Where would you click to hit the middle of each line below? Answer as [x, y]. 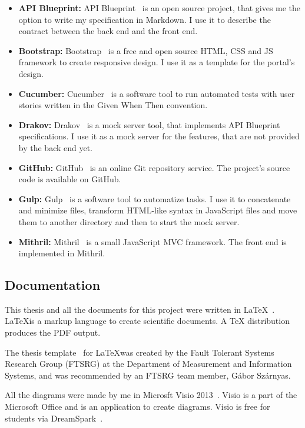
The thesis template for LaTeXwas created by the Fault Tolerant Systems [140, 352]
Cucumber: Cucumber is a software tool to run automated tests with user [157, 93]
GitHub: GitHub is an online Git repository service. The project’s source [154, 167]
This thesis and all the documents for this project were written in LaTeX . [140, 309]
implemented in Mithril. [62, 253]
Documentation [53, 285]
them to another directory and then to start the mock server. [129, 221]
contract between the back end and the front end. [108, 31]
